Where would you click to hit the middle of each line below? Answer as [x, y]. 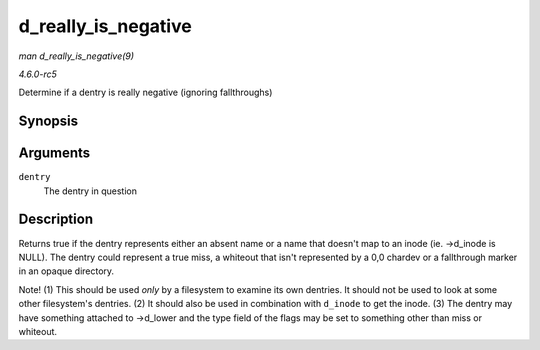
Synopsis [48, 121]
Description [56, 219]
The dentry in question [90, 191]
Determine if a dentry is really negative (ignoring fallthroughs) [145, 92]
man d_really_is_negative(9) [76, 56]
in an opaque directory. [66, 271]
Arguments [54, 153]
